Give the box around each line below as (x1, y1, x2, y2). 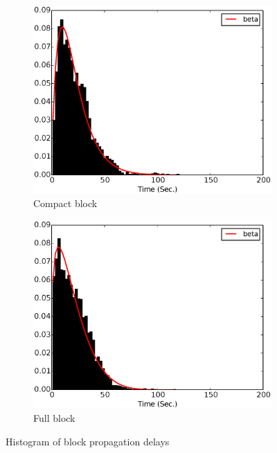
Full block (33, 411, 75, 425)
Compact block (33, 196, 98, 211)
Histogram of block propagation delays (6, 434, 170, 448)
